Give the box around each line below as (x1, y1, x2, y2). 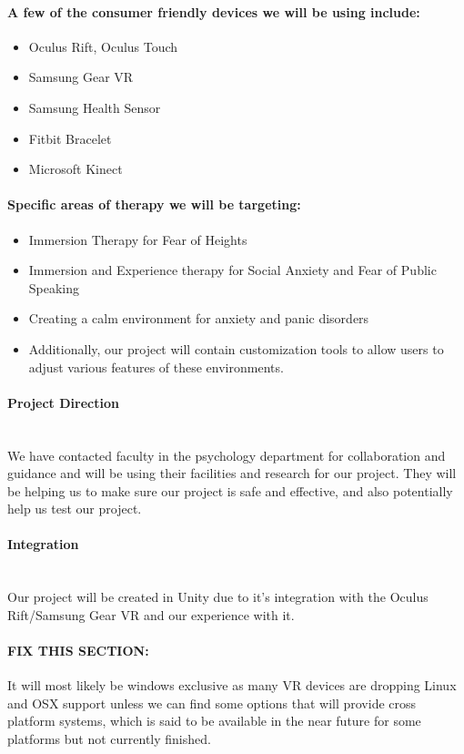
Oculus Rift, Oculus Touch (28, 36, 178, 56)
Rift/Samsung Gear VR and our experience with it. (7, 605, 295, 624)
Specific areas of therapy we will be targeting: (7, 195, 301, 214)
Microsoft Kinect (28, 159, 123, 178)
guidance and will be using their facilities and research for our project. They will (7, 464, 457, 483)
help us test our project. (7, 499, 142, 518)
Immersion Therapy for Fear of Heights (28, 229, 247, 249)
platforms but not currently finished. (7, 729, 211, 749)
